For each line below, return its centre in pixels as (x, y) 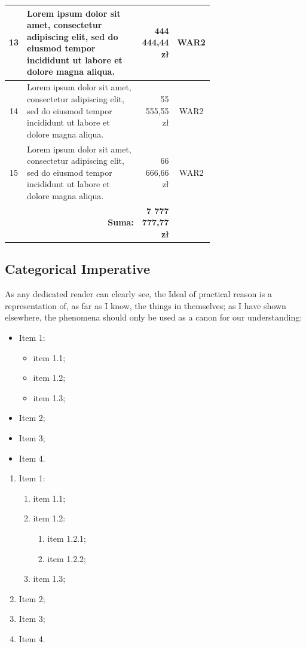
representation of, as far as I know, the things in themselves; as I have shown (146, 305)
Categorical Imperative (78, 269)
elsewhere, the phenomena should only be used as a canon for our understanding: (154, 317)
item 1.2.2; (67, 558)
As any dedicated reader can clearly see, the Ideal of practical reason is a (138, 294)
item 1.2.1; (67, 538)
